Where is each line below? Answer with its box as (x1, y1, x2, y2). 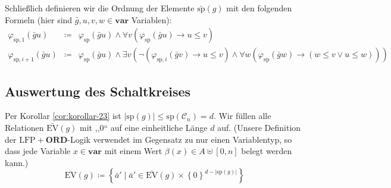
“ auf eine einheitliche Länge (104, 121, 208, 134)
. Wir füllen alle (213, 109, 271, 122)
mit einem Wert (104, 145, 162, 157)
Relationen (5, 121, 44, 134)
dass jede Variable (5, 145, 71, 157)
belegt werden (241, 145, 292, 157)
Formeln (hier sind (5, 13, 73, 26)
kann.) (5, 156, 29, 168)
